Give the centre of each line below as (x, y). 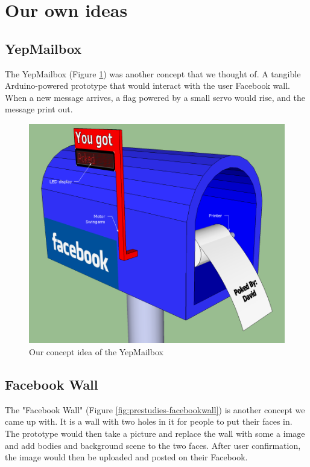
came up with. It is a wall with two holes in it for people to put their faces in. (149, 421)
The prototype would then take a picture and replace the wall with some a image (155, 433)
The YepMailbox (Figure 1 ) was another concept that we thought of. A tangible (153, 73)
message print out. (39, 109)
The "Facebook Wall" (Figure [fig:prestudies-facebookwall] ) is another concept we (155, 409)
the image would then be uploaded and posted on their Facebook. (126, 457)
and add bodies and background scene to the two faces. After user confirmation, (153, 445)
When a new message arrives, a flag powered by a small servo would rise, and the (155, 97)
